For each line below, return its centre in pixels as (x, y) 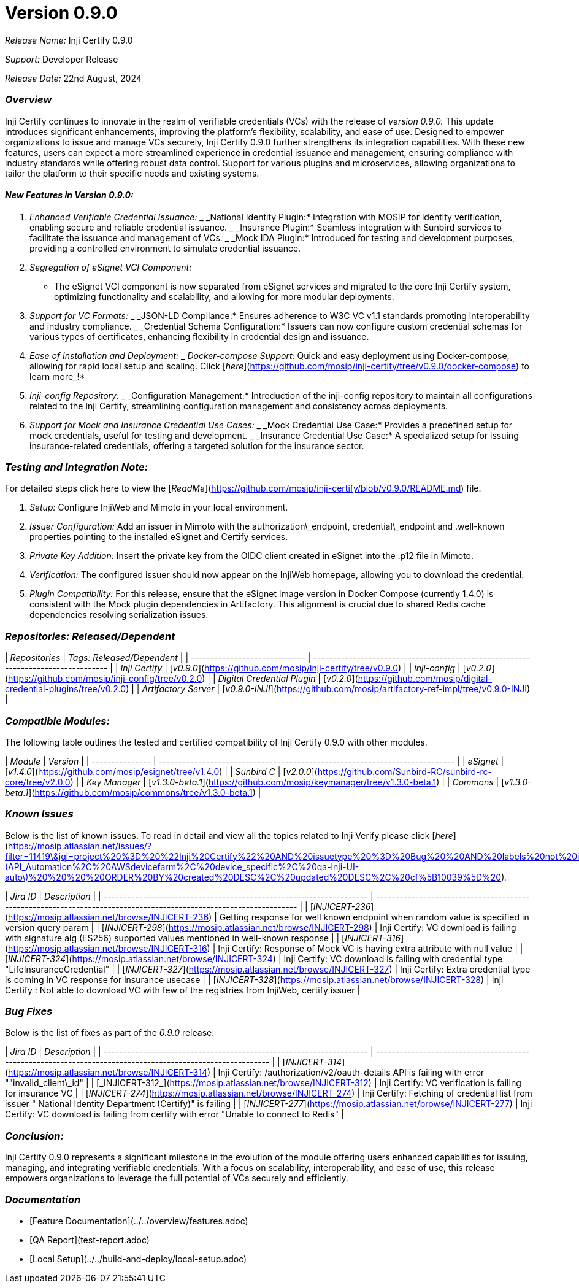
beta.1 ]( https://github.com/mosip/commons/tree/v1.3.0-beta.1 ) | (133, 792)
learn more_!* (57, 376)
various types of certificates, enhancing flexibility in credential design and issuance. (199, 336)
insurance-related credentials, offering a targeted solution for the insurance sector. (197, 445)
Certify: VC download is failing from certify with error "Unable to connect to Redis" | (174, 1114)
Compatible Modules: (57, 721)
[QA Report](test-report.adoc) (90, 1240)
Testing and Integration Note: (77, 467)
